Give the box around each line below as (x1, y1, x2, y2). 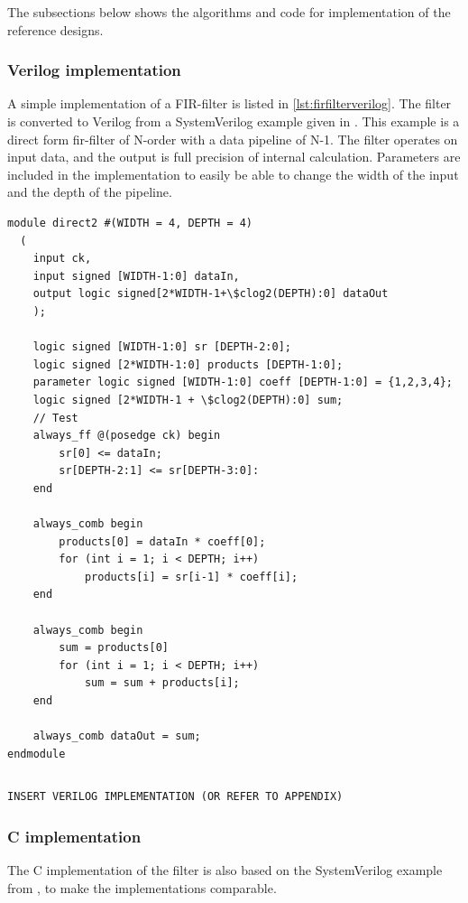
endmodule (7, 747, 66, 760)
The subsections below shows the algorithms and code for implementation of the (7, 3, 451, 21)
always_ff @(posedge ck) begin (32, 429, 221, 442)
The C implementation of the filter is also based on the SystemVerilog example (7, 861, 443, 880)
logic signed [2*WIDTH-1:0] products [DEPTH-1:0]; (32, 358, 344, 371)
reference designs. (7, 20, 104, 39)
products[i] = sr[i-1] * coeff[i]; (84, 570, 298, 583)
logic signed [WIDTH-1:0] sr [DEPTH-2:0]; (32, 340, 291, 354)
